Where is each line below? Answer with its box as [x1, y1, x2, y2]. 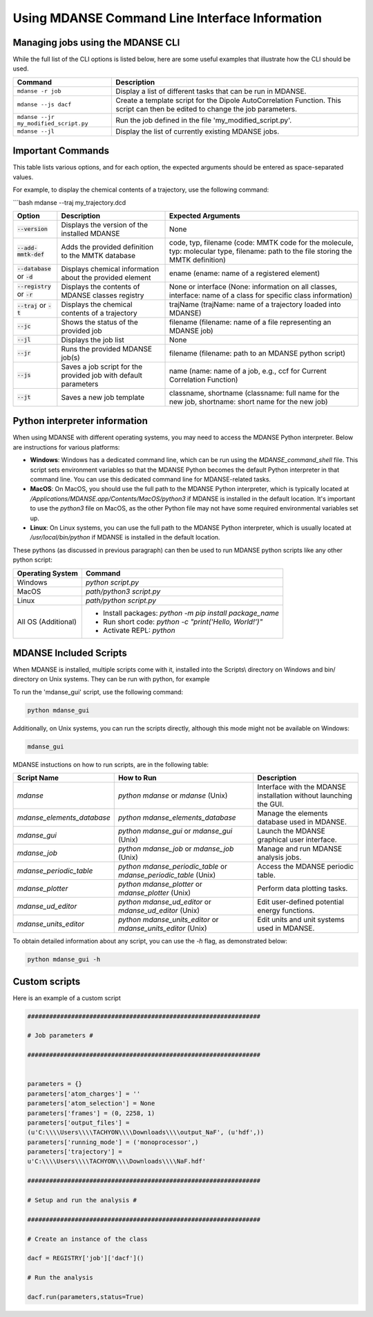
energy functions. [257, 906, 315, 916]
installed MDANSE [61, 228, 120, 238]
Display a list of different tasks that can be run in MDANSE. [115, 86, 307, 96]
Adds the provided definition [61, 242, 154, 252]
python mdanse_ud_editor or [117, 897, 212, 907]
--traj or [17, 301, 46, 311]
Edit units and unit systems [257, 915, 345, 925]
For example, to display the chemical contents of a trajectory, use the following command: [12, 185, 269, 194]
